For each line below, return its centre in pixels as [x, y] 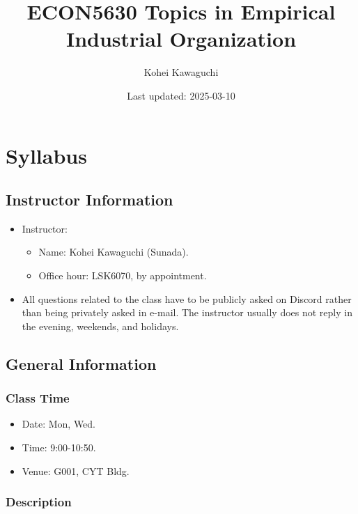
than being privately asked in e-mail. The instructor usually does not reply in [187, 312]
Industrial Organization [181, 39]
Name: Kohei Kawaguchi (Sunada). [114, 252]
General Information [81, 363]
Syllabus [46, 155]
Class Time [38, 398]
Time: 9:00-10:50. [59, 447]
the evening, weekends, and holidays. [100, 326]
